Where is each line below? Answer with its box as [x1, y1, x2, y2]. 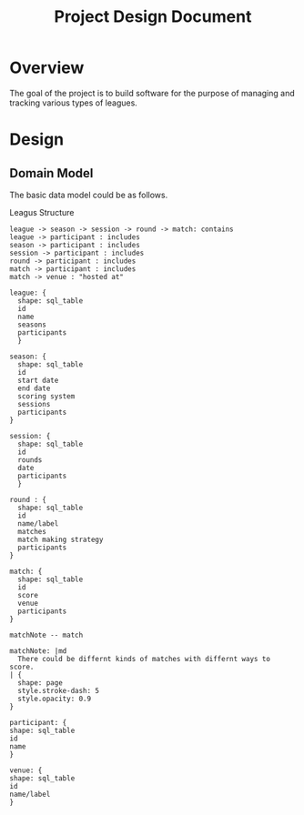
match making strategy [17, 535, 104, 544]
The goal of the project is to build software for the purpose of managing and [9, 87, 296, 98]
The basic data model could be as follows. [9, 189, 168, 200]
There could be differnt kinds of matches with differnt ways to [17, 654, 271, 663]
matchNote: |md [9, 646, 67, 656]
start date [17, 376, 59, 385]
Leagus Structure [9, 206, 75, 217]
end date [17, 384, 51, 393]
